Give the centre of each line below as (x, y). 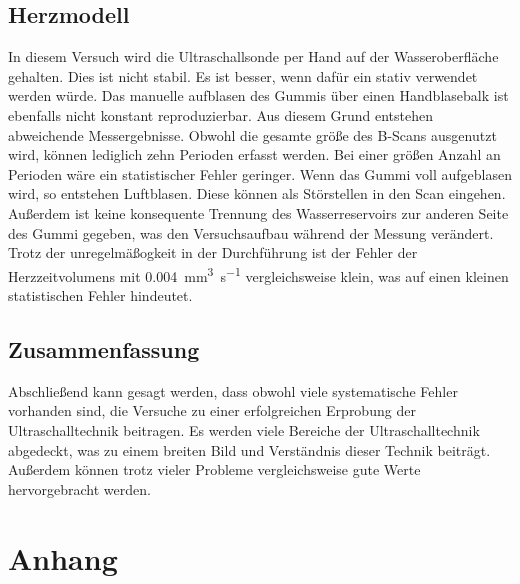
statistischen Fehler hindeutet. (100, 294)
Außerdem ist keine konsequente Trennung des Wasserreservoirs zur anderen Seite (258, 212)
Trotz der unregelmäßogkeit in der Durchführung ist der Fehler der (213, 252)
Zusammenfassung (104, 348)
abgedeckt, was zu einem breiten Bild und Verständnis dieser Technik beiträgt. (249, 449)
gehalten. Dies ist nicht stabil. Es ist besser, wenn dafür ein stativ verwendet (243, 75)
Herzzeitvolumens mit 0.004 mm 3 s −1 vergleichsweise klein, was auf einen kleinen (258, 274)
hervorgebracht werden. (79, 488)
